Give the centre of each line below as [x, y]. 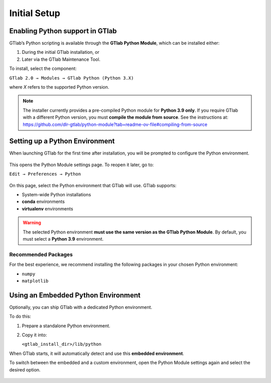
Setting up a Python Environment [62, 141]
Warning [32, 223]
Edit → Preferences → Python [45, 174]
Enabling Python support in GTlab [63, 31]
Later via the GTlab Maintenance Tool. [61, 59]
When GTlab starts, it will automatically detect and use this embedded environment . [97, 353]
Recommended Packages [41, 254]
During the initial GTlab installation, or [61, 52]
